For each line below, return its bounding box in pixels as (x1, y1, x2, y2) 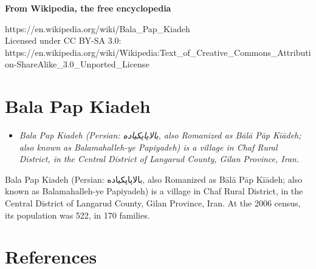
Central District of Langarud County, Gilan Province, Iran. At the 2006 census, (5, 197, 301, 209)
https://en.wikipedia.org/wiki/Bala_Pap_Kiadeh (5, 22, 190, 35)
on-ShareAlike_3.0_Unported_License (5, 58, 149, 70)
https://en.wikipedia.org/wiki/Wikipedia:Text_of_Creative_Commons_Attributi (5, 46, 311, 58)
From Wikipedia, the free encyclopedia (5, 2, 171, 14)
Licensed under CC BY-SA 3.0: (5, 34, 122, 47)
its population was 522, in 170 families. (5, 208, 150, 221)
